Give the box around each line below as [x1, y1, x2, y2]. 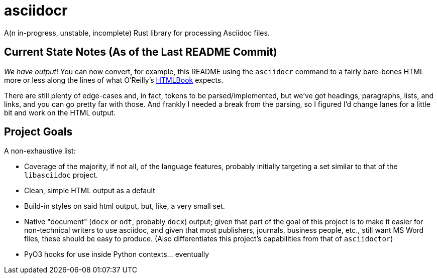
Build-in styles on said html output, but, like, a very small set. [24, 202, 225, 211]
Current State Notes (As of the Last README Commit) [4, 46, 277, 59]
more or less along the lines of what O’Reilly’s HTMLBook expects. [4, 75, 224, 84]
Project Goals [4, 125, 73, 138]
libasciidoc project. [24, 171, 98, 180]
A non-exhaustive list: [4, 147, 76, 156]
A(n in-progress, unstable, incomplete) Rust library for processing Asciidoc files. [4, 28, 270, 37]
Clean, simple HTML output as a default [24, 186, 155, 195]
